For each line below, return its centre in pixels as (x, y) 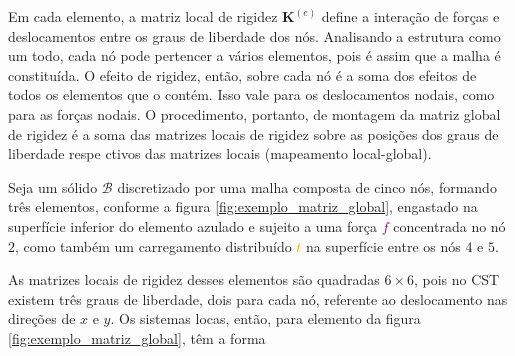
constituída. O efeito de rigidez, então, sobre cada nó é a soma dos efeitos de (242, 74)
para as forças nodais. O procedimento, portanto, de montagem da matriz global (254, 113)
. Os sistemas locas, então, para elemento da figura (265, 318)
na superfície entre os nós (383, 245)
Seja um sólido (53, 186)
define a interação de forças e (410, 16)
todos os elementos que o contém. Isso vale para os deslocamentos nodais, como (251, 94)
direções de (42, 318)
